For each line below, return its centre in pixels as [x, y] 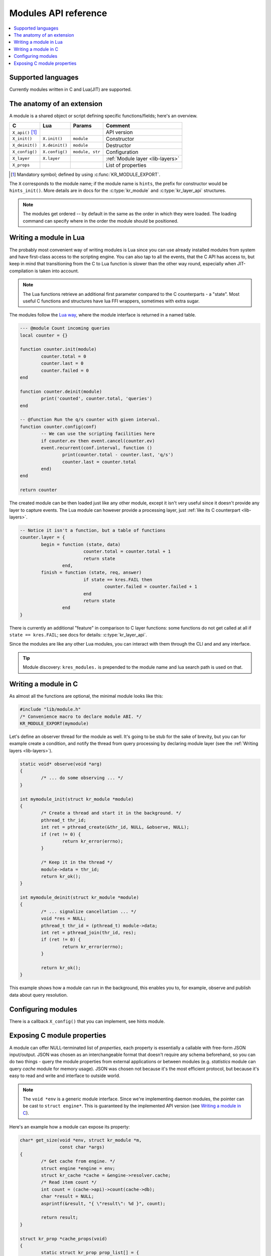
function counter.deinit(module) [61, 391]
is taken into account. [57, 271]
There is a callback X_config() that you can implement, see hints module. [87, 1021]
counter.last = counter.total [99, 462]
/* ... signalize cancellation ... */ [89, 911]
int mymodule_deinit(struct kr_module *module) [79, 898]
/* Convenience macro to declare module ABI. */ [81, 716]
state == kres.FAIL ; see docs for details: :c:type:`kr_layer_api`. [78, 635]
